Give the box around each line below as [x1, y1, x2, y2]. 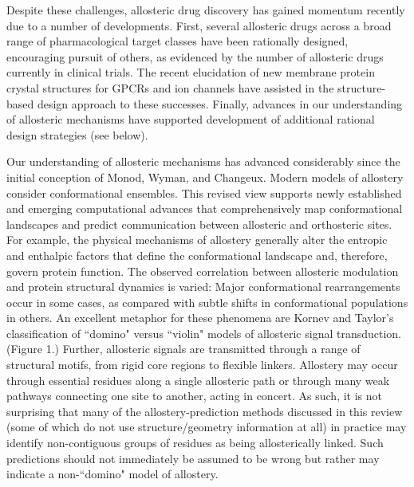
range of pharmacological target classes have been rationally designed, [6, 33, 349, 49]
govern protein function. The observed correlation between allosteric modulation [6, 262, 399, 279]
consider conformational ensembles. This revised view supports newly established [6, 184, 402, 201]
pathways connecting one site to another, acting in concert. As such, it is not [6, 387, 382, 404]
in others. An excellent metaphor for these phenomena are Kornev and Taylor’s [6, 309, 394, 326]
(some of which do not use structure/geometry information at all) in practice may [6, 418, 407, 435]
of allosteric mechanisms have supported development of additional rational [6, 111, 375, 128]
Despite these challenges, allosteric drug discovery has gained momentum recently [6, 2, 405, 18]
